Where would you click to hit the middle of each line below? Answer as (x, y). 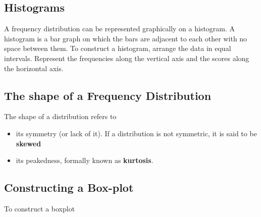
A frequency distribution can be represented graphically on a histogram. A (120, 29)
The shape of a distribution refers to (60, 116)
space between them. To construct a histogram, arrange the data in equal (118, 48)
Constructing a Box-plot (69, 187)
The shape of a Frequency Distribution (108, 95)
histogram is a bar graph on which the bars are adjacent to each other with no (126, 38)
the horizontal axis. (34, 68)
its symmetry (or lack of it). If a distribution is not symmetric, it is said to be (136, 133)
